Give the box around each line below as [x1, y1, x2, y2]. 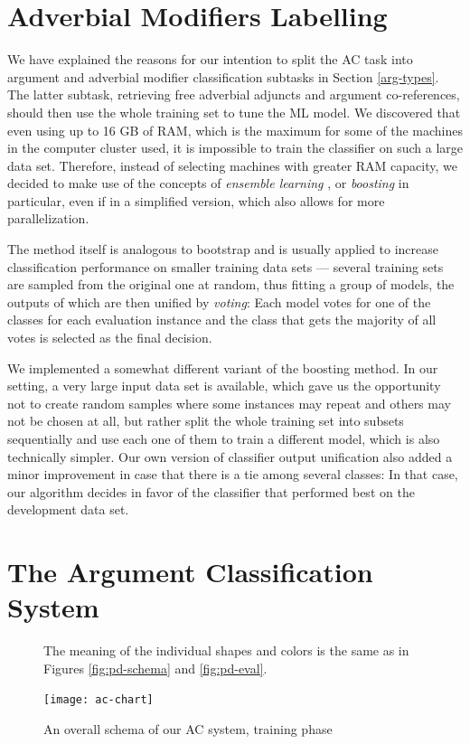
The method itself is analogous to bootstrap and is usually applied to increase [7, 240, 439, 259]
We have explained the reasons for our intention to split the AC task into [7, 50, 413, 69]
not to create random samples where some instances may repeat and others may [7, 393, 451, 412]
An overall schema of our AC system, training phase [43, 720, 333, 739]
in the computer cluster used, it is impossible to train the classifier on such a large [7, 138, 463, 157]
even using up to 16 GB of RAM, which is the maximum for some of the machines [7, 120, 463, 139]
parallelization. [7, 209, 89, 228]
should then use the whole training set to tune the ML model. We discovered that [7, 102, 461, 121]
